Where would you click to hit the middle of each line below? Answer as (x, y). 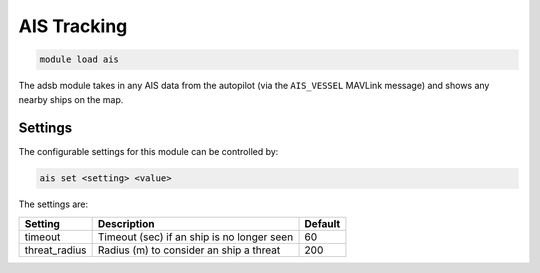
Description (126, 223)
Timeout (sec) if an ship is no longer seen (195, 237)
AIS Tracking (73, 26)
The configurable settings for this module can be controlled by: (148, 152)
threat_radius (55, 250)
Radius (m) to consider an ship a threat (189, 250)
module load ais (79, 59)
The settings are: (53, 204)
